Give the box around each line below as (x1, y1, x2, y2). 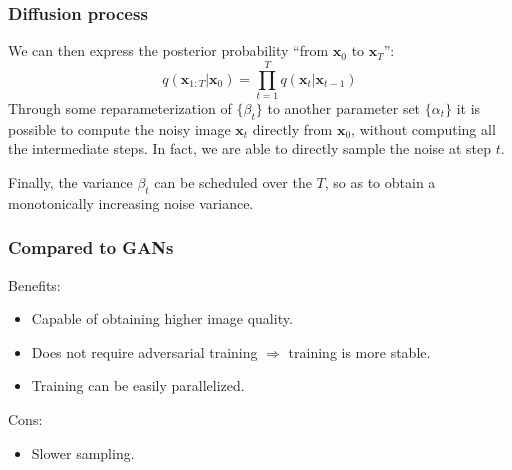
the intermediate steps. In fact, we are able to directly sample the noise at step (8, 138, 492, 159)
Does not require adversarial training (31, 341, 258, 362)
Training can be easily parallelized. (31, 375, 245, 396)
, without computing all (351, 118, 496, 139)
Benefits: (8, 274, 61, 295)
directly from (252, 118, 333, 139)
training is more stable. (288, 341, 431, 362)
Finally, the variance (8, 171, 133, 192)
